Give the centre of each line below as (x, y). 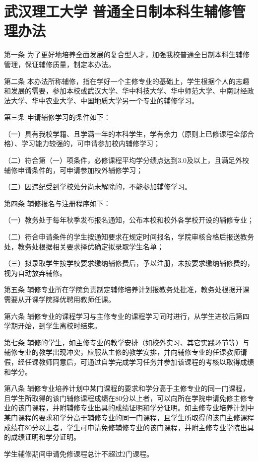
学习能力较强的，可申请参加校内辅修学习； (91, 143)
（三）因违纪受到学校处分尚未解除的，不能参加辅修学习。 (98, 187)
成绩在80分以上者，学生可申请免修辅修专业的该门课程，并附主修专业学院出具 (129, 427)
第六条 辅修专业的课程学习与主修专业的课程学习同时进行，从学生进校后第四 (127, 316)
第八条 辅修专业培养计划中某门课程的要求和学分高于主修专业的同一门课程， (127, 388)
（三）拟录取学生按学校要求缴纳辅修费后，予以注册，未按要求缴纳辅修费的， (129, 263)
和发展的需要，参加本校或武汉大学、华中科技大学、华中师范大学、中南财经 (126, 91)
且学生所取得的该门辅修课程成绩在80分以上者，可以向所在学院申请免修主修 (126, 398)
